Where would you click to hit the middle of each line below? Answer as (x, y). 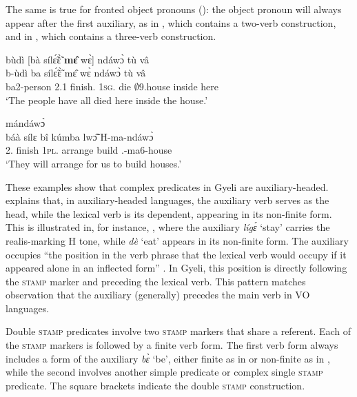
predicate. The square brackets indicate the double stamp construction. (155, 385)
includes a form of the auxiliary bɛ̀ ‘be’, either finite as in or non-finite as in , (168, 358)
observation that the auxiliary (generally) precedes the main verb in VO (158, 295)
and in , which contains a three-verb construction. (111, 36)
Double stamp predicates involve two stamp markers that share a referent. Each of (178, 331)
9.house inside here (178, 86)
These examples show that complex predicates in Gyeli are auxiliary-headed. (167, 186)
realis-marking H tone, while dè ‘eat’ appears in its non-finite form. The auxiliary (177, 240)
